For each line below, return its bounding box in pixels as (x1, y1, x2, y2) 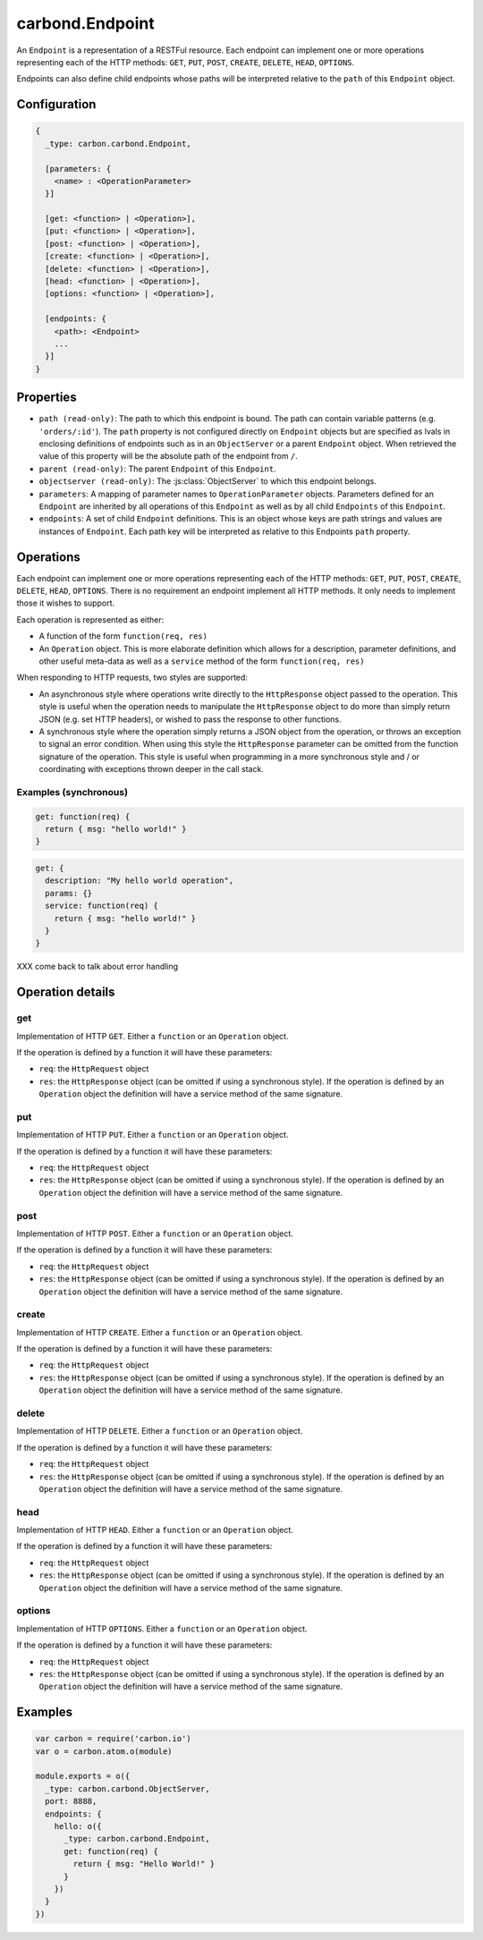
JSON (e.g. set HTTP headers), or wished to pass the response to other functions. (38, 714, 342, 724)
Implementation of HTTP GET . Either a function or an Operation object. (16, 1030, 289, 1041)
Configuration (16, 97, 97, 112)
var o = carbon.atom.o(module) (35, 1746, 174, 1757)
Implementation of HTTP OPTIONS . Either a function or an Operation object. (16, 1623, 308, 1634)
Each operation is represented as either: (16, 614, 165, 625)
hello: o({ (54, 1821, 102, 1832)
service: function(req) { (45, 901, 158, 911)
